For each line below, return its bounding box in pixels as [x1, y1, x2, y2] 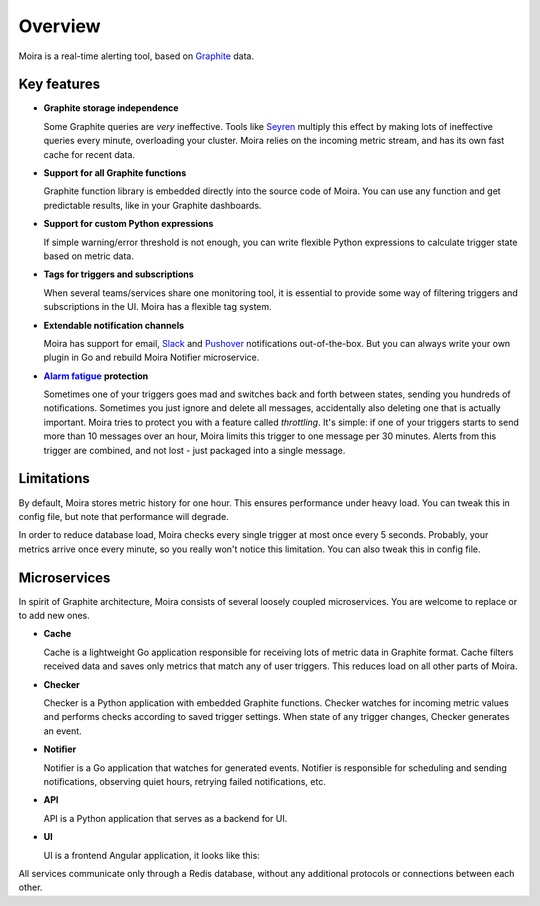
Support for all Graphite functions [43, 167, 187, 179]
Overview [18, 15, 101, 37]
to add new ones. [18, 610, 90, 622]
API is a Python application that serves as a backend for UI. [43, 812, 288, 824]
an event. [43, 725, 82, 737]
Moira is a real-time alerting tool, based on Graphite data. [18, 50, 255, 62]
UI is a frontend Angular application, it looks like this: [43, 849, 260, 861]
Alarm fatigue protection [43, 370, 149, 382]
